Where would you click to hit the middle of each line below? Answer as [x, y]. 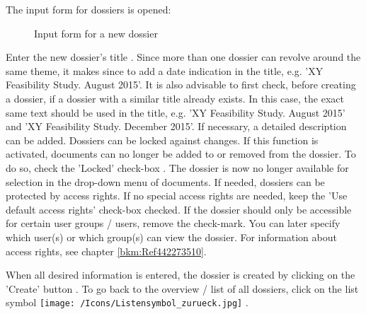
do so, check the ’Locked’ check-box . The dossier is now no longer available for [177, 167]
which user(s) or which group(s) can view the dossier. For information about [171, 237]
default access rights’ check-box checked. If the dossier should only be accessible [179, 209]
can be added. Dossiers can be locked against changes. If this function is [162, 140]
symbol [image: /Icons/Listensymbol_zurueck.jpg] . [127, 302]
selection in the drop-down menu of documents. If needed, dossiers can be [165, 181]
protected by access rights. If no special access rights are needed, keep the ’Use [177, 196]
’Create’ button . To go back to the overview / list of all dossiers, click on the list [182, 288]
